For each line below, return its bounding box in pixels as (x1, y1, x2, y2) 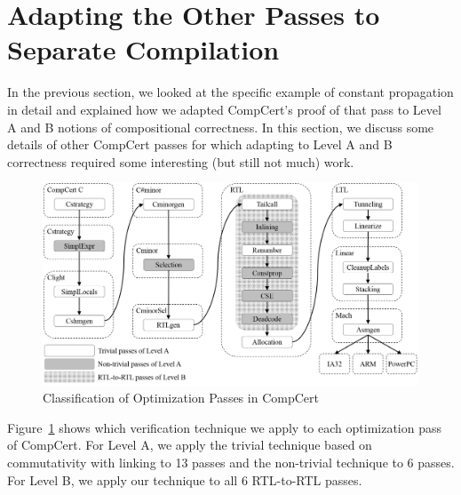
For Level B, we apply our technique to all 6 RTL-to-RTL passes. (7, 470, 362, 489)
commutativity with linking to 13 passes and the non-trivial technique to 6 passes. (7, 452, 455, 471)
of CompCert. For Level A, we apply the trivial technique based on (7, 435, 372, 454)
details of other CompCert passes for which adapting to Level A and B (7, 135, 393, 154)
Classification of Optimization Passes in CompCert (43, 388, 319, 407)
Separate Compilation (7, 31, 280, 68)
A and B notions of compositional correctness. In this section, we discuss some (7, 117, 434, 136)
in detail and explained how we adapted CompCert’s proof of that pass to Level (7, 100, 441, 118)
